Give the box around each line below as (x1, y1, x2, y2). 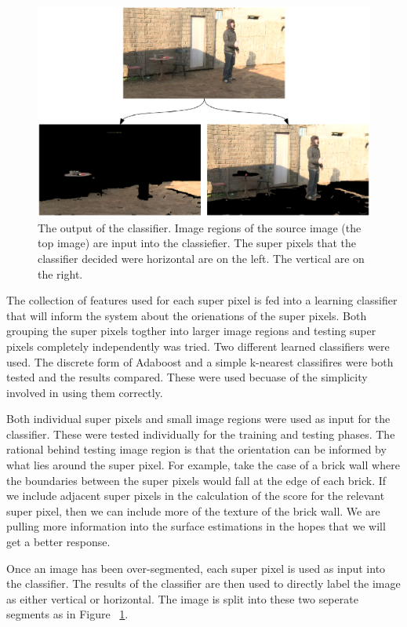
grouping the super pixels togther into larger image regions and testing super (6, 323, 376, 339)
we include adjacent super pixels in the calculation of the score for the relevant (6, 487, 385, 504)
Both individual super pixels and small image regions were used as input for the (6, 410, 391, 427)
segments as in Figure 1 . (6, 606, 129, 622)
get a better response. (6, 534, 111, 550)
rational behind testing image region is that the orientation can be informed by (6, 441, 387, 457)
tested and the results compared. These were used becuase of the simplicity (6, 369, 368, 385)
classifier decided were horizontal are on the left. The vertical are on (38, 250, 365, 266)
